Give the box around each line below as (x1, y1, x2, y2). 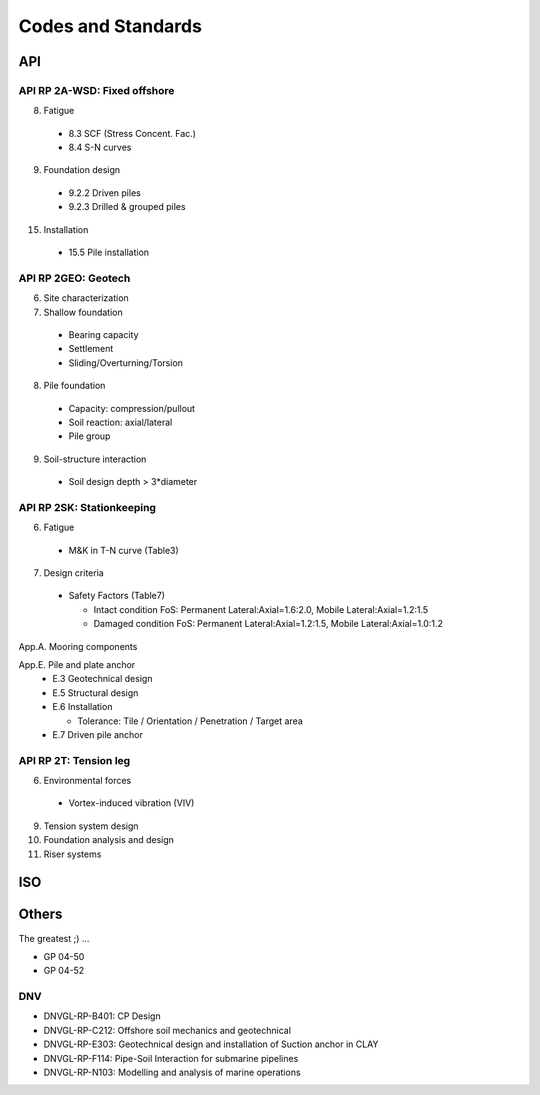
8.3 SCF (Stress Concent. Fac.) (68, 127, 197, 139)
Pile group (68, 430, 111, 442)
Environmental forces (43, 775, 132, 787)
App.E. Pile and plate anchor (18, 658, 136, 670)
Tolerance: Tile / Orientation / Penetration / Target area (77, 715, 304, 727)
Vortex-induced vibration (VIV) (68, 797, 195, 809)
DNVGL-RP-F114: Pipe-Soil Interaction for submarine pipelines (43, 1052, 299, 1064)
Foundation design (43, 164, 121, 176)
